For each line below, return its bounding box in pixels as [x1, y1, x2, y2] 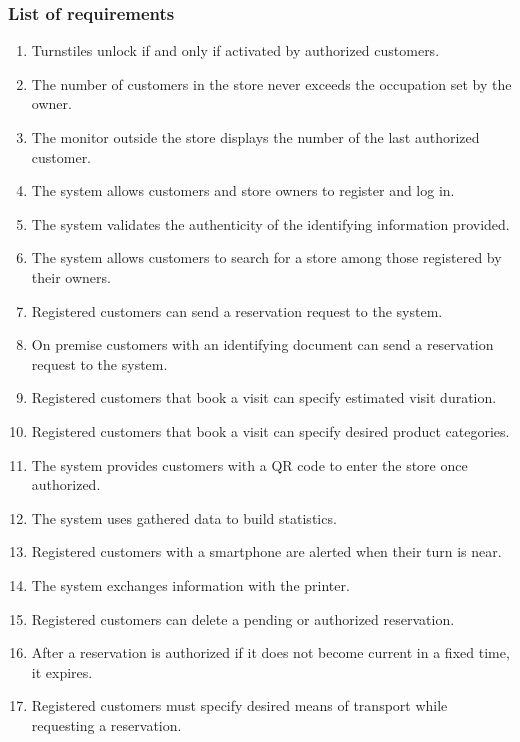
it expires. [31, 661, 93, 682]
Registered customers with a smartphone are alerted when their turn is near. [31, 541, 502, 562]
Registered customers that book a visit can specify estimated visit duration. [31, 387, 497, 408]
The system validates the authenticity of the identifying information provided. [31, 213, 510, 234]
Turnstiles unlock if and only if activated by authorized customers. [31, 40, 440, 61]
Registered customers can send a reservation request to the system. [31, 300, 443, 321]
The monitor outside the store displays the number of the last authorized [31, 127, 480, 147]
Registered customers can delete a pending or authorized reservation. [31, 608, 455, 629]
